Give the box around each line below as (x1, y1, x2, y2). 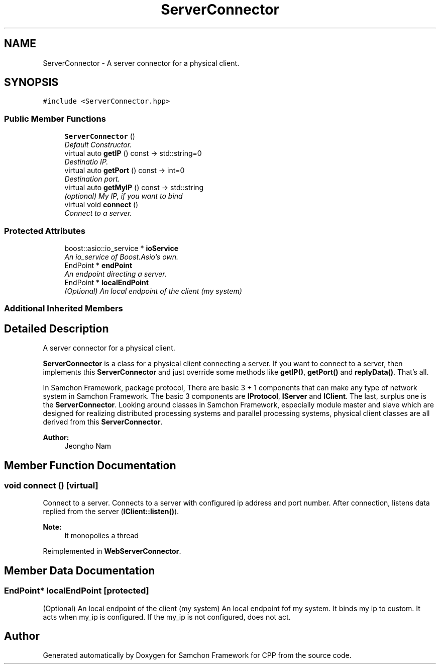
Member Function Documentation (4, 459, 176, 472)
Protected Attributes (4, 225, 85, 236)
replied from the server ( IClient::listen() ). (43, 507, 179, 516)
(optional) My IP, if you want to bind (64, 192, 183, 201)
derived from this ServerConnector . (43, 418, 163, 427)
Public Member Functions (4, 113, 106, 124)
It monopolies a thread (64, 531, 139, 540)
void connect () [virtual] (4, 480, 98, 490)
